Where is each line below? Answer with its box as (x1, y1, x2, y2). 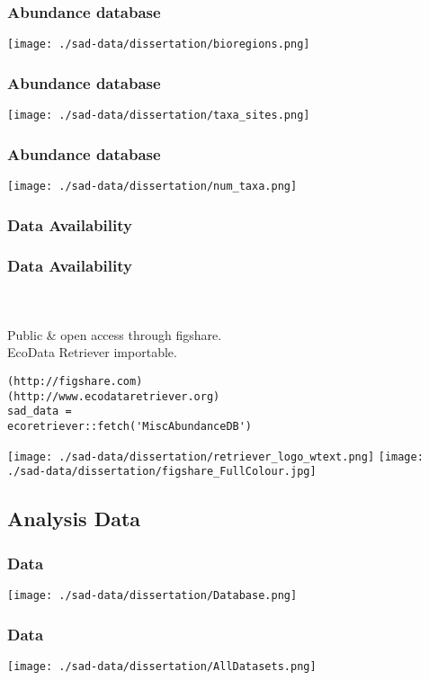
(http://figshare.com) (7, 375, 143, 389)
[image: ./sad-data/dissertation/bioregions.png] (7, 38, 310, 51)
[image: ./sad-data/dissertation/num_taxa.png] (7, 179, 298, 192)
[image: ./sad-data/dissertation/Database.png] (7, 589, 298, 602)
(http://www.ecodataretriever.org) (7, 389, 220, 403)
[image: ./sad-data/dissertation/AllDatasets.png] (7, 659, 317, 673)
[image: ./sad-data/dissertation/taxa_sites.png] (7, 109, 310, 122)
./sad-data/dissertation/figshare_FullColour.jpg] (7, 465, 317, 479)
